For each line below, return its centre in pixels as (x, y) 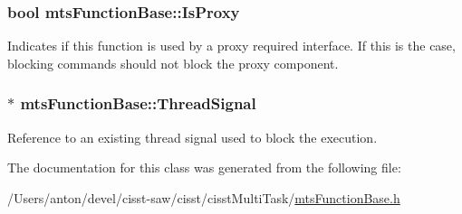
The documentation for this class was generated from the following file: (204, 167)
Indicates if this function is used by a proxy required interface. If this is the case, (231, 46)
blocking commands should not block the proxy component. (173, 63)
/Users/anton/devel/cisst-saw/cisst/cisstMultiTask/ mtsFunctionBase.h (204, 197)
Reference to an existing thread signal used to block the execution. (192, 137)
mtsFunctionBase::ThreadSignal (138, 103)
